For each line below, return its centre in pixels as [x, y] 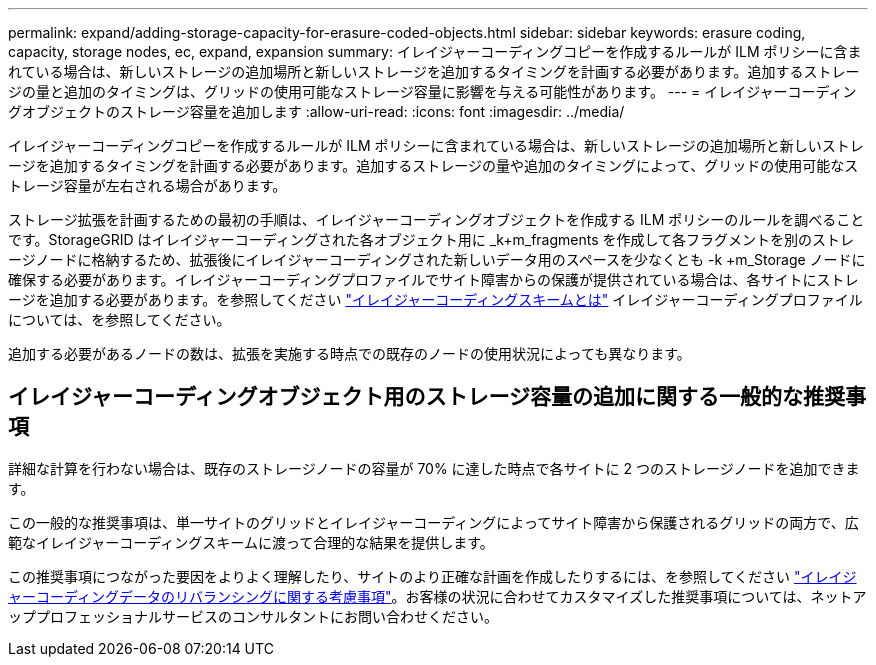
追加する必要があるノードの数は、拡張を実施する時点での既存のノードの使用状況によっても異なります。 [349, 353]
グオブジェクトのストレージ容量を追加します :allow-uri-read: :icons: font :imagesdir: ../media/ [316, 111]
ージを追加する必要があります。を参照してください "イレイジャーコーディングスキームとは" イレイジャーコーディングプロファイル [435, 299]
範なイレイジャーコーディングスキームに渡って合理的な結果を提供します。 [251, 542]
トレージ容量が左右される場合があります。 [147, 185]
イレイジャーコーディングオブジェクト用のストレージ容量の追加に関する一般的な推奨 [427, 397]
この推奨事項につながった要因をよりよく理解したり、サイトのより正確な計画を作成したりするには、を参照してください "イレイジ [432, 576]
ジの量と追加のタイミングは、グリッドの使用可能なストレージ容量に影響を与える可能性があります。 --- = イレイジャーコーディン [432, 91]
